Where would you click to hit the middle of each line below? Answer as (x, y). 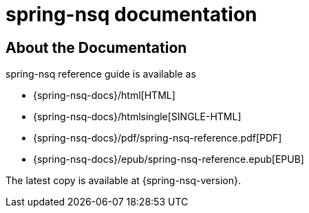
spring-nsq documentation (131, 14)
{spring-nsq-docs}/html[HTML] (104, 96)
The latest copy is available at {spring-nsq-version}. (123, 181)
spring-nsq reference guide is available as (101, 74)
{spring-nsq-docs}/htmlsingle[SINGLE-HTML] (137, 117)
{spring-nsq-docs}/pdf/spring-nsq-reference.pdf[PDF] (158, 138)
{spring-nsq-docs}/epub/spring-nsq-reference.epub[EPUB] (169, 159)
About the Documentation (96, 47)
